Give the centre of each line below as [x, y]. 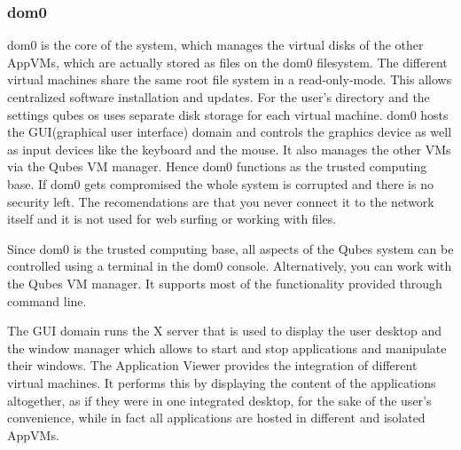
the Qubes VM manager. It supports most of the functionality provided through [225, 283]
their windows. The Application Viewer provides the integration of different [212, 365]
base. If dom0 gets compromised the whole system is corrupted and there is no [220, 183]
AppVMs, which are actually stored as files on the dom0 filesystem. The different [227, 62]
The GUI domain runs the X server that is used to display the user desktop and [224, 331]
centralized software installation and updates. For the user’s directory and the [219, 97]
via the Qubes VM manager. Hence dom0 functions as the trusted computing [217, 166]
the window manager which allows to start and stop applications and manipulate [227, 347]
